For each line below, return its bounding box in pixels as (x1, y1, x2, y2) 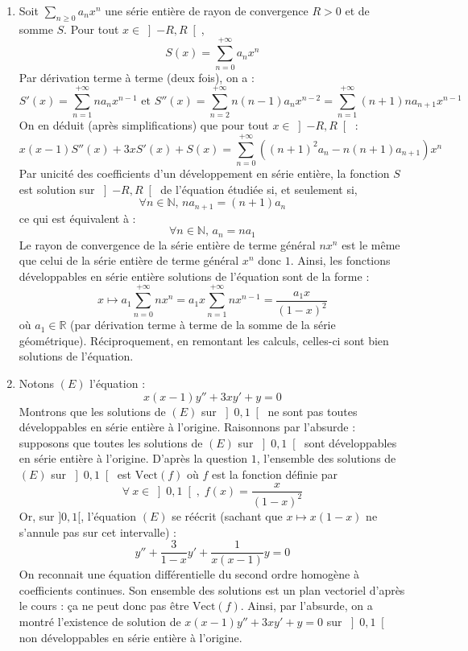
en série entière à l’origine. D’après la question (19, 450, 248, 467)
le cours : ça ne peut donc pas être (19, 597, 189, 614)
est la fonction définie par (212, 465, 338, 482)
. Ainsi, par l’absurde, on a (240, 597, 373, 614)
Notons (19, 374, 55, 391)
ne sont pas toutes (267, 402, 358, 419)
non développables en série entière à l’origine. (19, 628, 242, 645)
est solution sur (19, 180, 95, 197)
